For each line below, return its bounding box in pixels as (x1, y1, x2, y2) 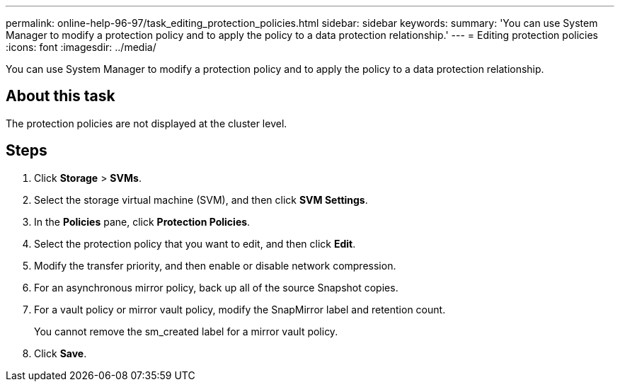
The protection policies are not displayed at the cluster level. (6, 117, 287, 129)
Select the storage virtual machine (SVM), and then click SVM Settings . (34, 193, 368, 206)
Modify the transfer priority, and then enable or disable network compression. (34, 259, 396, 272)
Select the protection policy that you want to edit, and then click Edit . (34, 237, 356, 250)
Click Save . (34, 347, 87, 359)
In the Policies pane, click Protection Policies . (34, 215, 251, 228)
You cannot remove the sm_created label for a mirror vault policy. (34, 325, 338, 337)
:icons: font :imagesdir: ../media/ (6, 41, 156, 53)
